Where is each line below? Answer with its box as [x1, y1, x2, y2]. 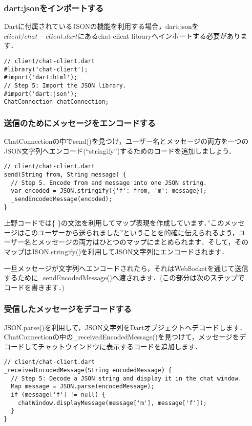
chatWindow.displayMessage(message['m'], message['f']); [18, 399, 207, 406]
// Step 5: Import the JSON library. [4, 82, 126, 89]
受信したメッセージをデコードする [4, 303, 132, 315]
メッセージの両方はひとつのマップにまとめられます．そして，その [38, 237, 249, 247]
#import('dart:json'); [4, 90, 78, 97]
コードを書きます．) [4, 282, 64, 292]
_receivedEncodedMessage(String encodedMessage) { [4, 367, 172, 374]
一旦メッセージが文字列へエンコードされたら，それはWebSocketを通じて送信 [4, 263, 249, 273]
